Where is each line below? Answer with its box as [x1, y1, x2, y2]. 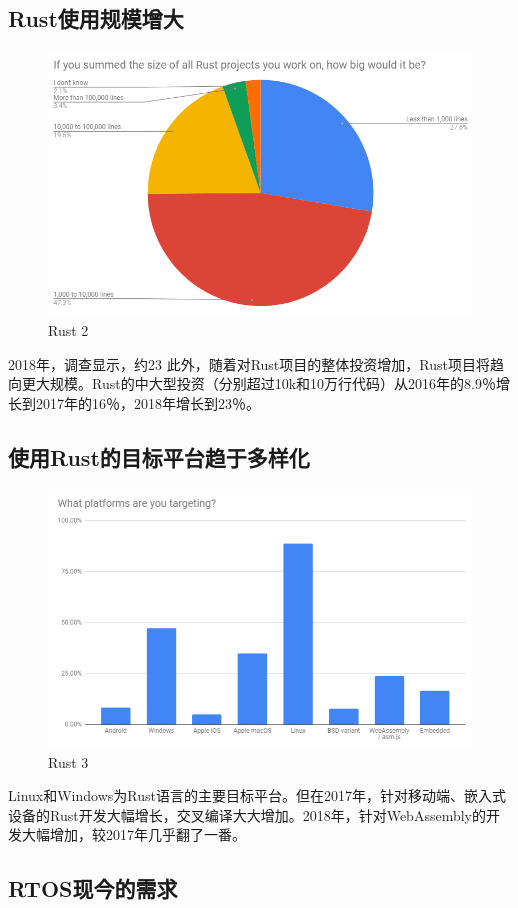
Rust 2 [48, 320, 89, 341]
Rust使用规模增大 [8, 3, 184, 34]
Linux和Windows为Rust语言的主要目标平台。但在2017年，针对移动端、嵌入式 [8, 785, 506, 806]
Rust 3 [48, 751, 89, 772]
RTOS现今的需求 [8, 873, 178, 904]
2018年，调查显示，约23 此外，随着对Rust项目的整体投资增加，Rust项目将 [8, 353, 490, 374]
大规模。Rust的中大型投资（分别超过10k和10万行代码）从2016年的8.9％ [35, 373, 496, 394]
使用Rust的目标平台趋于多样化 [8, 442, 310, 473]
